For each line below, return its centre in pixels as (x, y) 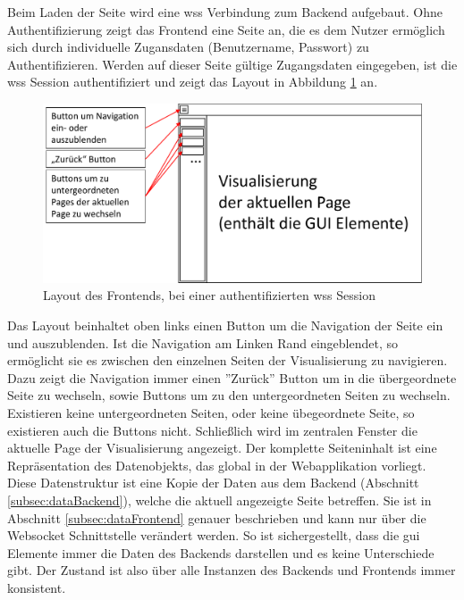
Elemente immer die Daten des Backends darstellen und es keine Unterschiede (221, 552)
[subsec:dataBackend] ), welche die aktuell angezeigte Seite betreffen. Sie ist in (219, 500)
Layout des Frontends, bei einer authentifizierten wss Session (209, 295)
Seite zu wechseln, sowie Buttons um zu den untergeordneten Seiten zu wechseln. (229, 395)
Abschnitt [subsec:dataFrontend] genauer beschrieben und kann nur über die (217, 517)
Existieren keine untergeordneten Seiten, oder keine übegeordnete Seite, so (211, 412)
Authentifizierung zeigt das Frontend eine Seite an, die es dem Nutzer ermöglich (226, 29)
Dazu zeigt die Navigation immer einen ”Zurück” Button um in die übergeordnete (232, 377)
